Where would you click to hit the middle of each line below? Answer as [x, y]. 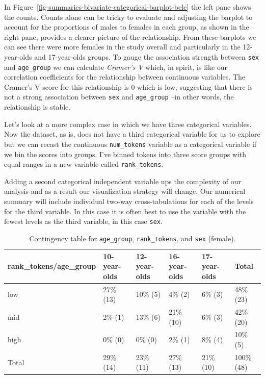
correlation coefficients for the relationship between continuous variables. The [125, 77]
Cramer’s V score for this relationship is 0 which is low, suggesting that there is [128, 86]
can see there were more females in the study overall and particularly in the [122, 47]
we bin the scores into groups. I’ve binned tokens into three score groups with [125, 154]
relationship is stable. [37, 107]
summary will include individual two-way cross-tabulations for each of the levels [129, 201]
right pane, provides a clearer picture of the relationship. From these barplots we [130, 36]
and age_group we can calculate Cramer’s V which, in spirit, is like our [116, 67]
